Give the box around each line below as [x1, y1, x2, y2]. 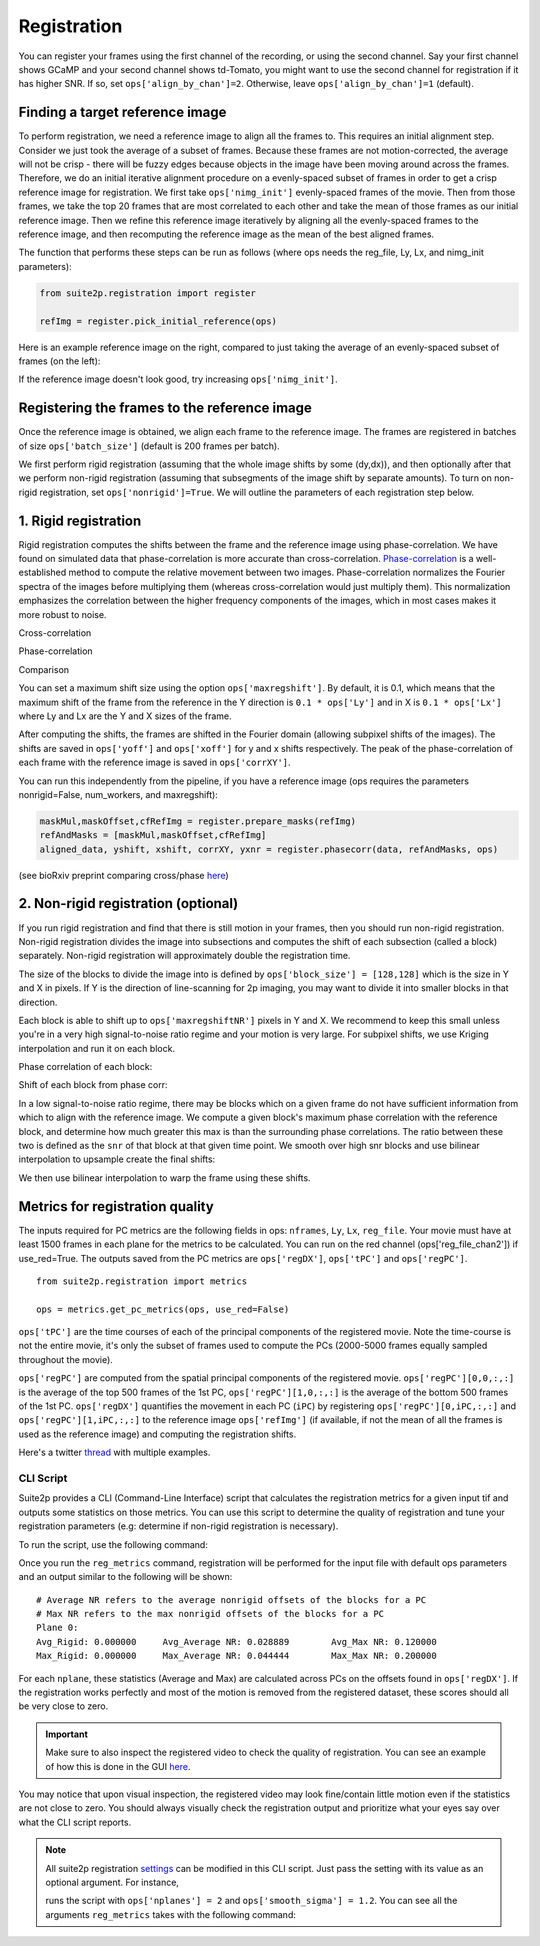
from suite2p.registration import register [39, 287, 257, 299]
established [18, 566, 67, 579]
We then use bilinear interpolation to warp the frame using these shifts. [18, 1171, 311, 1184]
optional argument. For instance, [45, 1876, 180, 1888]
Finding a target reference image [18, 104, 227, 121]
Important [45, 1728, 89, 1740]
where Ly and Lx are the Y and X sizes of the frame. [18, 710, 232, 722]
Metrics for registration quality [18, 1198, 214, 1215]
